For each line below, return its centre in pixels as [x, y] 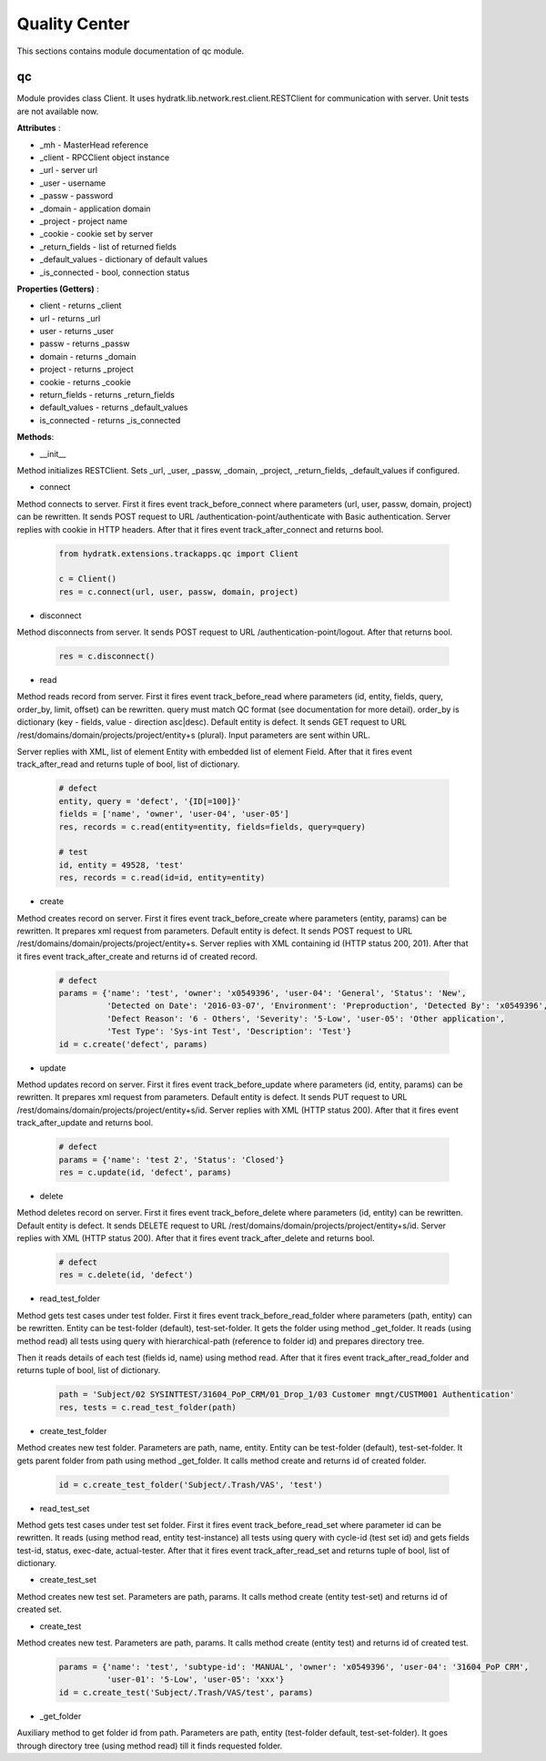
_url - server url [69, 170]
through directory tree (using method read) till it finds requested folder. [150, 1746]
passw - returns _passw [85, 344]
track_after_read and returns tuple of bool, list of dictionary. [128, 764]
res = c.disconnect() [107, 657]
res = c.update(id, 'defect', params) [145, 1172]
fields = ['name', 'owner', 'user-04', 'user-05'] [174, 814]
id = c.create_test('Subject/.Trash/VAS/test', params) [186, 1692]
